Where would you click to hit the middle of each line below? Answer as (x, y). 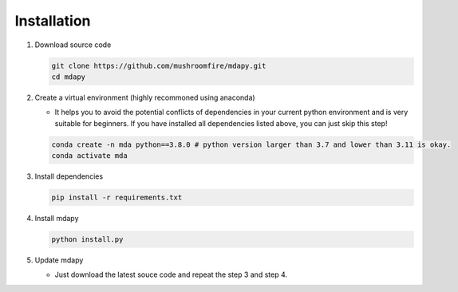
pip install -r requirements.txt (117, 198)
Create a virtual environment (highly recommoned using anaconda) (145, 97)
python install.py (87, 239)
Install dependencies (69, 176)
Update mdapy (59, 260)
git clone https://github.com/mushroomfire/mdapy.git (159, 65)
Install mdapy (57, 219)
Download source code (73, 45)
